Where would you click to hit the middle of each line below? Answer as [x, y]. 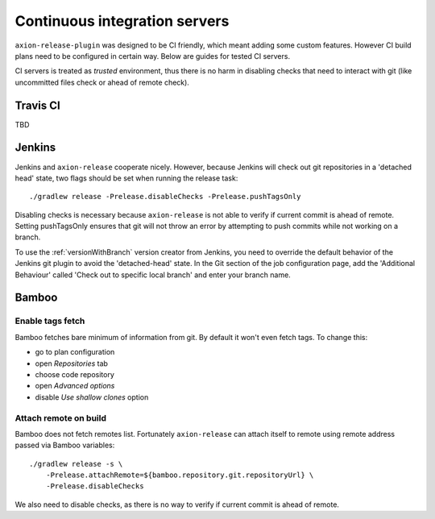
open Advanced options [75, 386]
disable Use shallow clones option [92, 397]
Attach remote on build [61, 417]
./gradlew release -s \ [76, 464]
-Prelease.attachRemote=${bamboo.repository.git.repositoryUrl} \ [180, 475]
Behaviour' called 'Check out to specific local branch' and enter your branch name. [153, 275]
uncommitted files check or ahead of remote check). [102, 82]
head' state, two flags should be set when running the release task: [126, 178]
